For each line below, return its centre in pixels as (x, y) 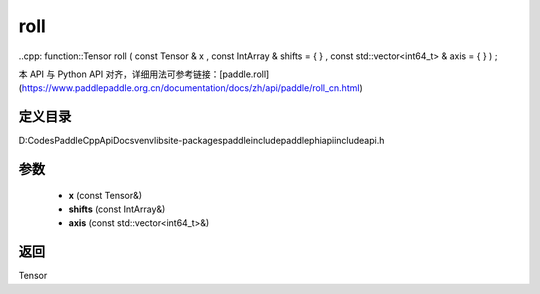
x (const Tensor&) (105, 195)
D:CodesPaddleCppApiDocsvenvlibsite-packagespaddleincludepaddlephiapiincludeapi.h (201, 141)
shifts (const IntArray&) (117, 209)
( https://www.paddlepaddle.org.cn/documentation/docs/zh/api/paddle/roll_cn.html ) (191, 88)
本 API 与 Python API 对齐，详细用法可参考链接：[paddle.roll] (144, 74)
